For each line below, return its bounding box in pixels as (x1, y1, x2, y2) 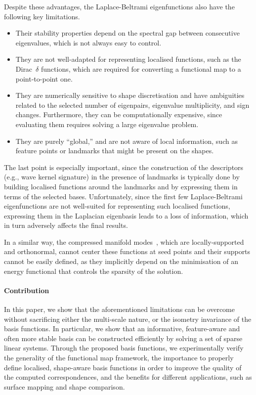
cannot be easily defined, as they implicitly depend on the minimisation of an (4, 256, 238, 266)
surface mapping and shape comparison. (4, 381, 125, 392)
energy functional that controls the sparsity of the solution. (4, 265, 183, 276)
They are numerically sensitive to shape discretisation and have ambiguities (15, 90, 245, 100)
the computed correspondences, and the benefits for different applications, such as (4, 372, 252, 382)
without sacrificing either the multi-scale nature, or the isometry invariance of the (4, 313, 252, 324)
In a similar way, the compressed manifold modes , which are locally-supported (4, 236, 244, 247)
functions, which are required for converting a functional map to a (41, 63, 241, 74)
